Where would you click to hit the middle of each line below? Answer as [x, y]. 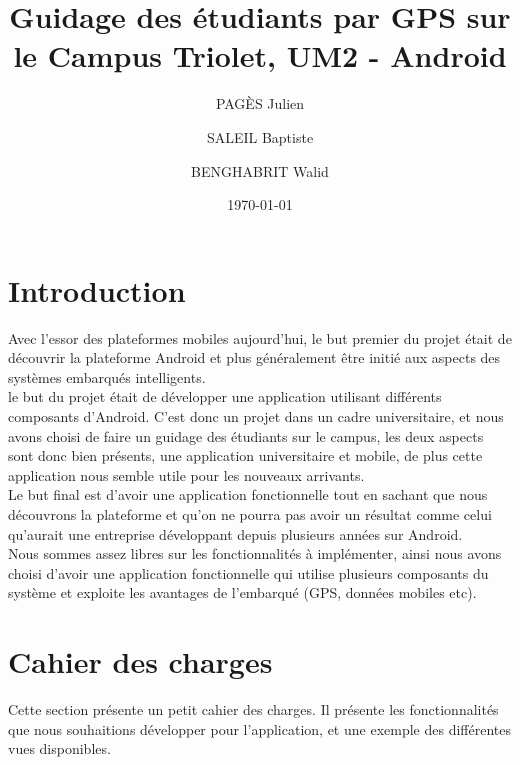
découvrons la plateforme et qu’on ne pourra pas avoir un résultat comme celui [250, 513]
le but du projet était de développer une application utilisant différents [225, 396]
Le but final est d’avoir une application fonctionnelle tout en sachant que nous [248, 494]
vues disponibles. [59, 748]
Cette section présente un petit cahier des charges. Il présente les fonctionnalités [253, 709]
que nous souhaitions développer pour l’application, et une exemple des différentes [259, 728]
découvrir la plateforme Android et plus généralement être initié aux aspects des [254, 357]
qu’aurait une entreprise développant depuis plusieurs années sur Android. [235, 533]
